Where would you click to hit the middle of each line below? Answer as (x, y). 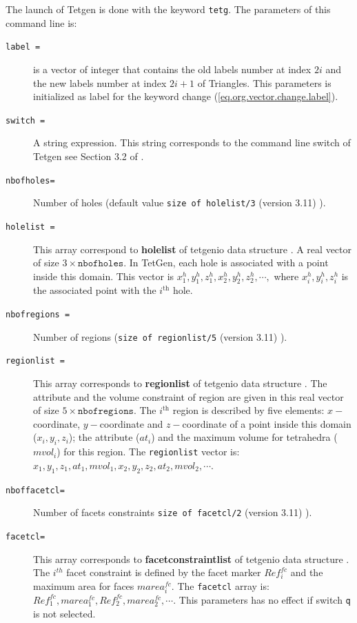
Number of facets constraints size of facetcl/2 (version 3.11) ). (173, 512)
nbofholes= (30, 180)
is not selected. (64, 613)
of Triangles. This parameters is (264, 82)
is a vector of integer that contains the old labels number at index (172, 69)
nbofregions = (38, 315)
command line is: (41, 22)
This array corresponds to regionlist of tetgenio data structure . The (180, 383)
